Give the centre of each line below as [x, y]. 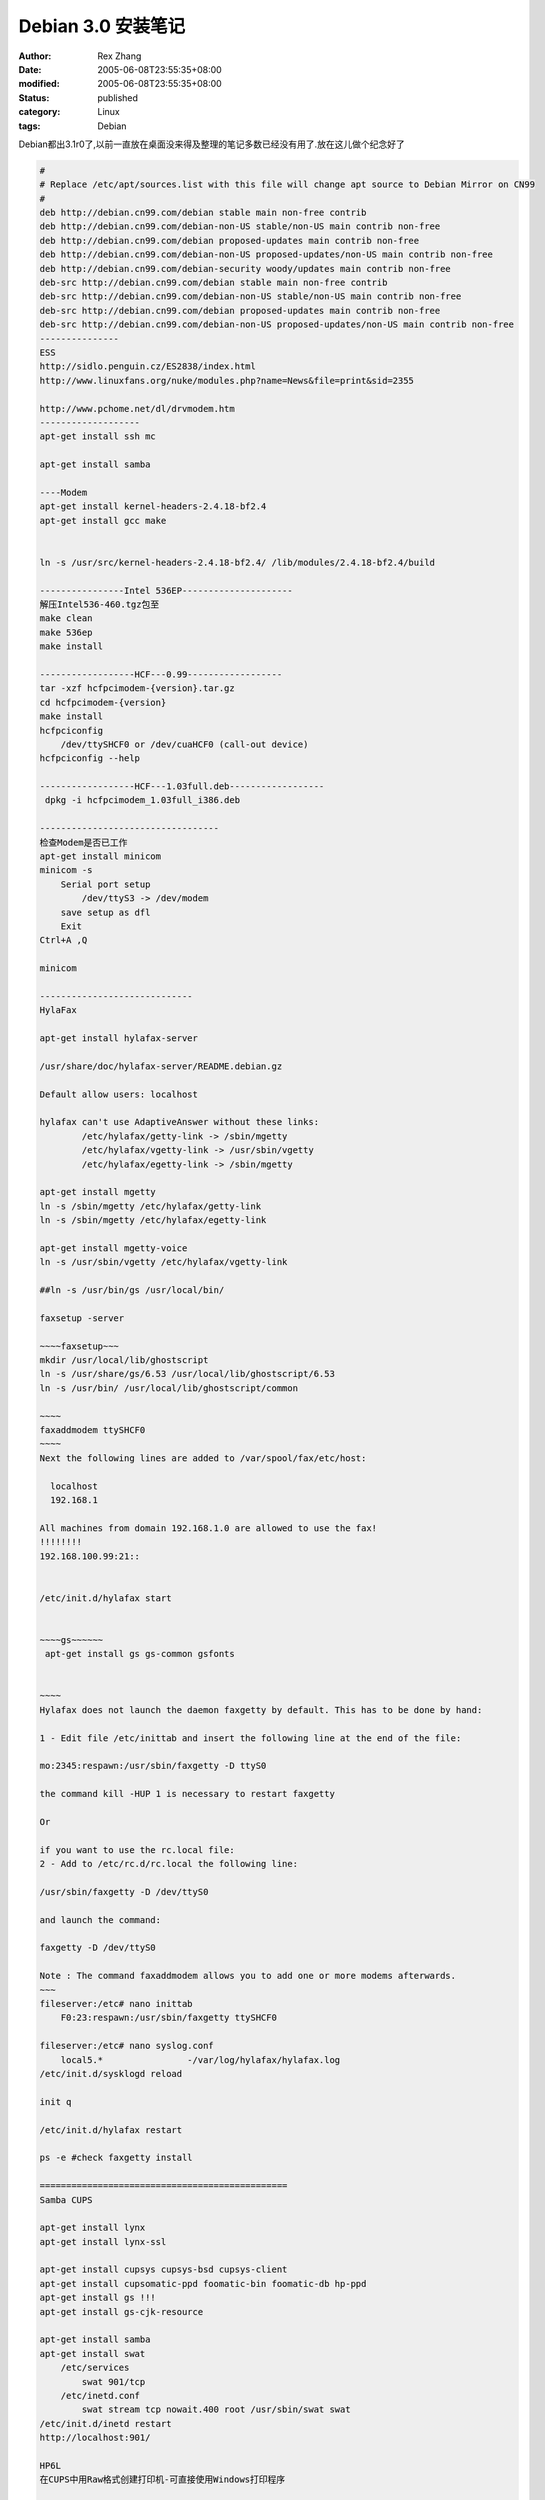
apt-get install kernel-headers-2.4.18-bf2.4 [153, 506]
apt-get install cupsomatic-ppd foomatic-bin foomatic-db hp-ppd [203, 2283]
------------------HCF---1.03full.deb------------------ [182, 786]
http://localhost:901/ [95, 2438]
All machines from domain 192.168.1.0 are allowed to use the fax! [208, 1528]
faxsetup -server [82, 1318]
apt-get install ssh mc [98, 436]
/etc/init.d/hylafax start [105, 1598]
